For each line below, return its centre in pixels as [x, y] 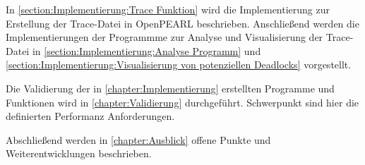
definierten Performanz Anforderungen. [90, 116]
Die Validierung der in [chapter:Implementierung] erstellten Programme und [170, 88]
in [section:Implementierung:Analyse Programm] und [146, 50]
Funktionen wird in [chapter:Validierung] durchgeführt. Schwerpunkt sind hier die [182, 102]
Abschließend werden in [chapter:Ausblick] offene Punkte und [138, 139]
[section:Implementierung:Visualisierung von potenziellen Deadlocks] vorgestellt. [179, 65]
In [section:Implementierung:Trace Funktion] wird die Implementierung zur [168, 9]
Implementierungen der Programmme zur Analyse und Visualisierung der [164, 37]
